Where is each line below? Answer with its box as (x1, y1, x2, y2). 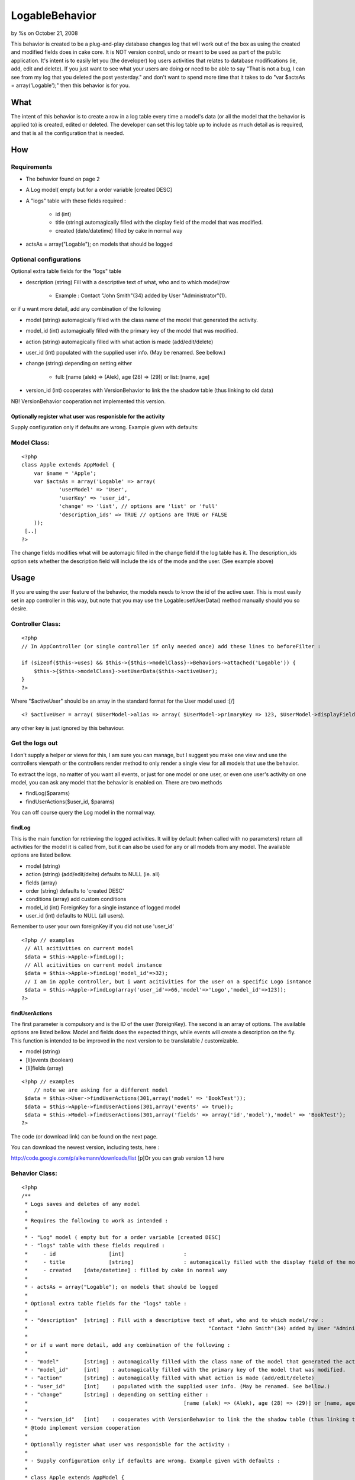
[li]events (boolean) (25, 1056, 74, 1063)
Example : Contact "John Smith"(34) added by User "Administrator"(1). (55, 292, 227, 299)
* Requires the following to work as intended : (24, 1217, 169, 1224)
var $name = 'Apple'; (33, 469, 97, 477)
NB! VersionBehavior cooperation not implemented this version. (11, 397, 166, 405)
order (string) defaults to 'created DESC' (25, 887, 124, 894)
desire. (11, 605, 28, 612)
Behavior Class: (11, 1169, 57, 1177)
